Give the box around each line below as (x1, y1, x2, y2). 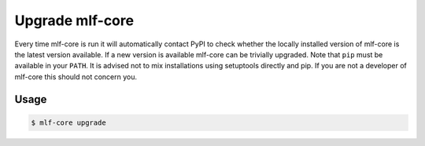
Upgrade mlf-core (14, 12, 134, 29)
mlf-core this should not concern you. (14, 71, 138, 82)
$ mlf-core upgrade (31, 118, 106, 127)
